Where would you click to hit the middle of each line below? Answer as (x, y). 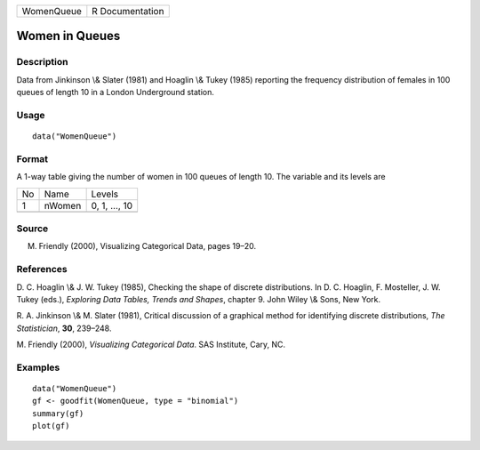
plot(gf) (51, 426)
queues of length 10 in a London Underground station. (116, 92)
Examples (38, 367)
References (42, 269)
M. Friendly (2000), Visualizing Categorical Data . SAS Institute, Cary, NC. (151, 345)
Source (32, 229)
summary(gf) (58, 413)
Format (32, 158)
